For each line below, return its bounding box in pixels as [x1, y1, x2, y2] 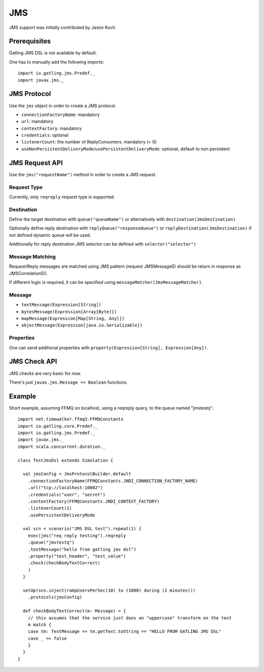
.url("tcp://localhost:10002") [27, 485, 103, 490]
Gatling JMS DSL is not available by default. [9, 50, 97, 56]
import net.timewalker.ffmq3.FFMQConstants [18, 417, 124, 422]
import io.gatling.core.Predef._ [18, 423, 98, 429]
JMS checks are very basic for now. [9, 370, 82, 376]
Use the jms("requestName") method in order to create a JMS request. [9, 171, 156, 177]
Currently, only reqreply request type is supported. [9, 194, 115, 200]
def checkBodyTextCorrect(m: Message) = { [22, 608, 127, 614]
